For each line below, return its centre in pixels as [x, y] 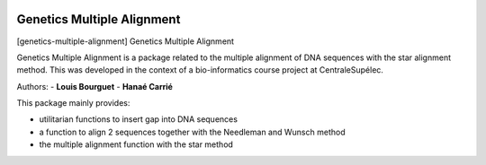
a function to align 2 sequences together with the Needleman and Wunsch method [192, 132]
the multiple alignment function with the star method [136, 144]
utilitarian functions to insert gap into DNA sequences [139, 119]
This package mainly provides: [73, 103]
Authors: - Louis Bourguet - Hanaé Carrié [94, 86]
